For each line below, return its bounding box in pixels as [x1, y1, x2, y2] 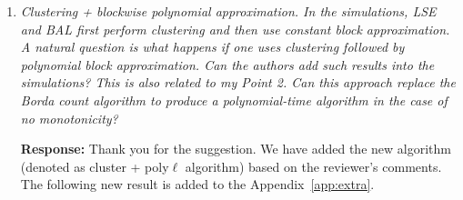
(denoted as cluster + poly [20, 156, 169, 175]
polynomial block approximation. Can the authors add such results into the [20, 55, 435, 74]
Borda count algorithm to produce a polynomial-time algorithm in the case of [20, 90, 448, 109]
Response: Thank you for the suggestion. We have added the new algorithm [20, 139, 451, 158]
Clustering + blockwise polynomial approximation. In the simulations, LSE [20, 2, 437, 20]
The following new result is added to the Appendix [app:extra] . [20, 175, 375, 194]
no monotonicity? [20, 108, 118, 127]
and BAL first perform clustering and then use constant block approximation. [20, 19, 450, 38]
